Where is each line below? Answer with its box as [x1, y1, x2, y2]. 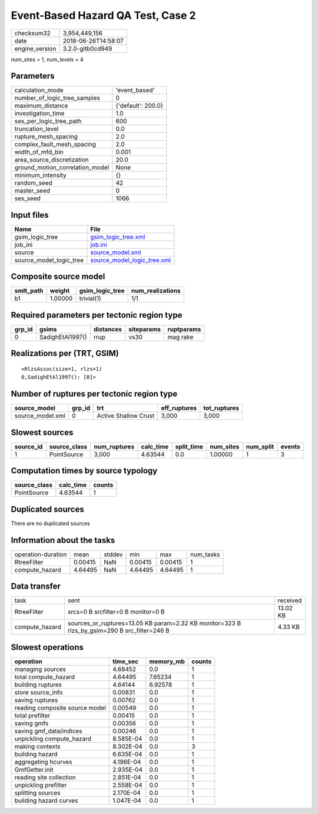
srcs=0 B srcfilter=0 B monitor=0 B [68, 608, 165, 616]
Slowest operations [11, 642, 84, 652]
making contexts [14, 742, 61, 750]
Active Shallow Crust [97, 412, 155, 420]
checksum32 [14, 29, 51, 37]
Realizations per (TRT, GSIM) [11, 348, 119, 358]
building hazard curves [14, 796, 78, 805]
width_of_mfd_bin [14, 148, 64, 156]
